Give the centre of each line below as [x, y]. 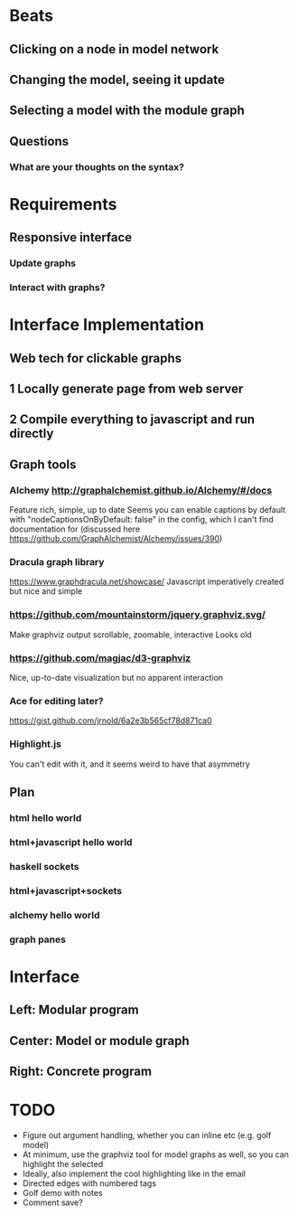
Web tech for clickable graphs [96, 358]
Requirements [63, 204]
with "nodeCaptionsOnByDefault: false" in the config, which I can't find [141, 520]
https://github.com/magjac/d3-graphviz [100, 658]
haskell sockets [44, 866]
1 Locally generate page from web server [126, 389]
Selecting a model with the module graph [127, 111]
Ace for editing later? [56, 701]
